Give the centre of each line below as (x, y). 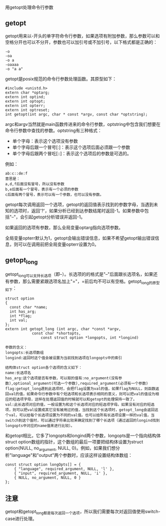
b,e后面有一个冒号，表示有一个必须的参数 (42, 189)
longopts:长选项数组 (24, 353)
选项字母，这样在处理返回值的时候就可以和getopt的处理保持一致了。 (77, 400)
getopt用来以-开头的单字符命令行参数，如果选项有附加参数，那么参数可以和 (83, 36)
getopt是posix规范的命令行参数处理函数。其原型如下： (61, 79)
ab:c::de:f (16, 173)
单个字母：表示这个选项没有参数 (45, 141)
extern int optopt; (25, 101)
